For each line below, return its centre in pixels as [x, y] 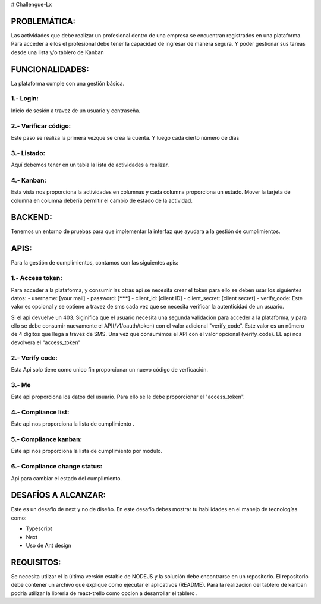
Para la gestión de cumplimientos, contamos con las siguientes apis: [95, 263]
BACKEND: [32, 217]
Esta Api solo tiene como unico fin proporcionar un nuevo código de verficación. [109, 369]
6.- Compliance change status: [57, 467]
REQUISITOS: [36, 562]
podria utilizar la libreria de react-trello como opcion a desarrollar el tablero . [104, 593]
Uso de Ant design [48, 545]
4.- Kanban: [29, 180]
